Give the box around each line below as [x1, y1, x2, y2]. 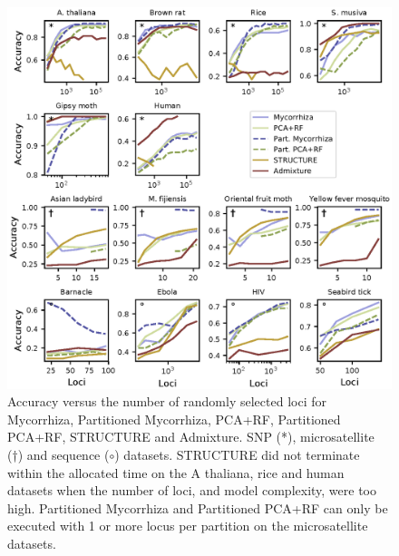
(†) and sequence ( [7, 445, 110, 464]
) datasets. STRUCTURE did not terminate [114, 445, 360, 464]
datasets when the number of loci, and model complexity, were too [7, 481, 376, 500]
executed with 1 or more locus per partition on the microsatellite [7, 516, 368, 535]
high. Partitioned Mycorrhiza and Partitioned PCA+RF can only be [7, 498, 388, 517]
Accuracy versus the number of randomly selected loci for [7, 392, 326, 411]
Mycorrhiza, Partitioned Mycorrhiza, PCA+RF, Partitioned [7, 409, 341, 428]
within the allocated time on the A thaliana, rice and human [7, 463, 345, 482]
